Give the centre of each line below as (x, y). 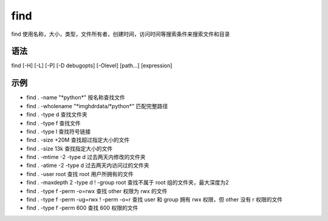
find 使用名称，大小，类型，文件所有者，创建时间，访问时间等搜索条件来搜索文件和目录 (121, 34)
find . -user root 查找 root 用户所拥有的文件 (80, 174)
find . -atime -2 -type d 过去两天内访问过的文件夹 (88, 165)
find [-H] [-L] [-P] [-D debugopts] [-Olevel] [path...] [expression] (92, 66)
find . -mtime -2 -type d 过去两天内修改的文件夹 (86, 157)
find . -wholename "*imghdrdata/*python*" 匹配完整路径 (97, 106)
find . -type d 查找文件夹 (57, 115)
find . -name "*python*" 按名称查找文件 (76, 98)
